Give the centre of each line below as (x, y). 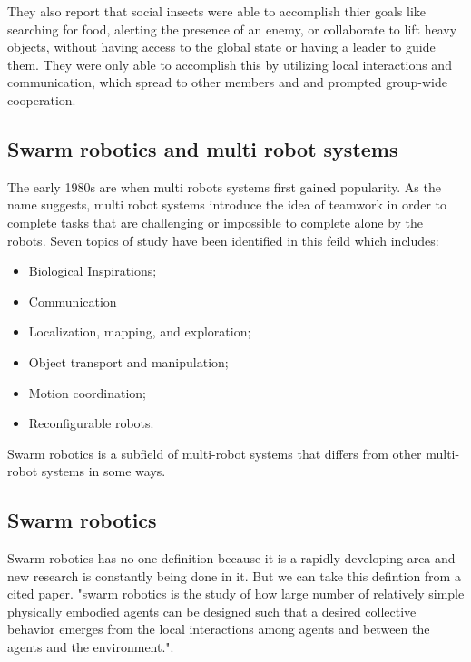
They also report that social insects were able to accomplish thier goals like (217, 11)
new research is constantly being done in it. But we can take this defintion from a (234, 575)
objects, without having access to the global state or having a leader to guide (221, 47)
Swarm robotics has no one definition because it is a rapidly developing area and (231, 558)
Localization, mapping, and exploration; (140, 331)
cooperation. (42, 99)
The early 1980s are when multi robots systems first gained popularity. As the (224, 186)
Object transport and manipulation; (128, 361)
